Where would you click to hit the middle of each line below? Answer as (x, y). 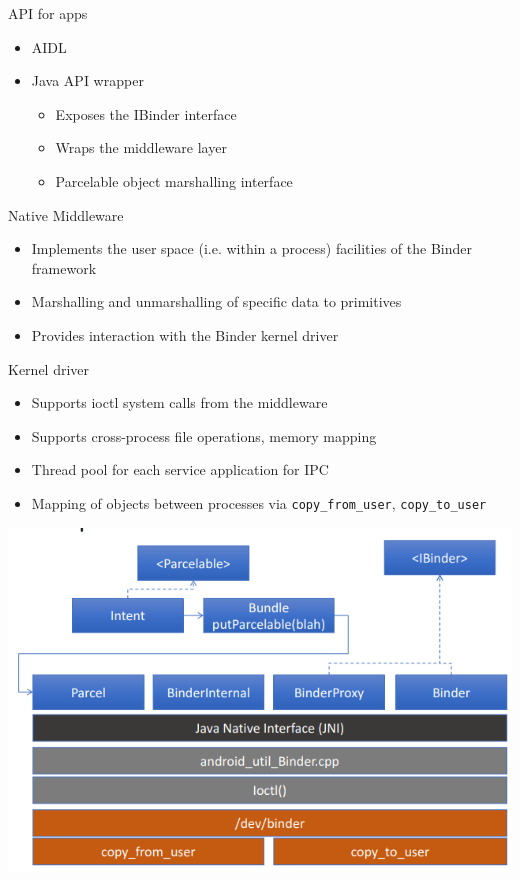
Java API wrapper (87, 80)
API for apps (48, 13)
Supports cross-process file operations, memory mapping (204, 435)
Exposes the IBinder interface (146, 113)
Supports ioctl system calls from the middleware (179, 402)
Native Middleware (66, 214)
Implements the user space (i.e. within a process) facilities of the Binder (251, 248)
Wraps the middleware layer (141, 147)
